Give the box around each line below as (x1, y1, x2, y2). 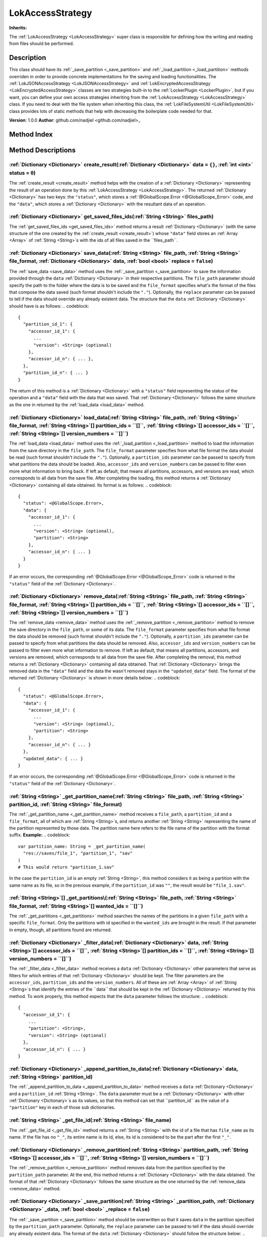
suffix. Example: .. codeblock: (9, 832, 70, 838)
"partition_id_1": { (23, 322, 73, 327)
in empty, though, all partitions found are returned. (9, 927, 112, 933)
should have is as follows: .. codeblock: (9, 303, 89, 309)
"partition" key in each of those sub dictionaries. (9, 1104, 116, 1110)
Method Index (9, 130, 53, 139)
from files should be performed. (9, 41, 74, 47)
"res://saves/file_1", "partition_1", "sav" (23, 851, 133, 856)
